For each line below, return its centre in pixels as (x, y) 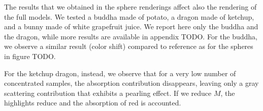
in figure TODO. (30, 56)
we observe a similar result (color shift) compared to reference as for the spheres (129, 46)
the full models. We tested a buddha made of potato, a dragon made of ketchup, (129, 16)
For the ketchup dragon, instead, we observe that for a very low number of (120, 73)
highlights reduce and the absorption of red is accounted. (93, 103)
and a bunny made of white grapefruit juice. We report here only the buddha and (131, 26)
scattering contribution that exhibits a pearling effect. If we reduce (108, 93)
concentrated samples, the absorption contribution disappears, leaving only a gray (131, 83)
